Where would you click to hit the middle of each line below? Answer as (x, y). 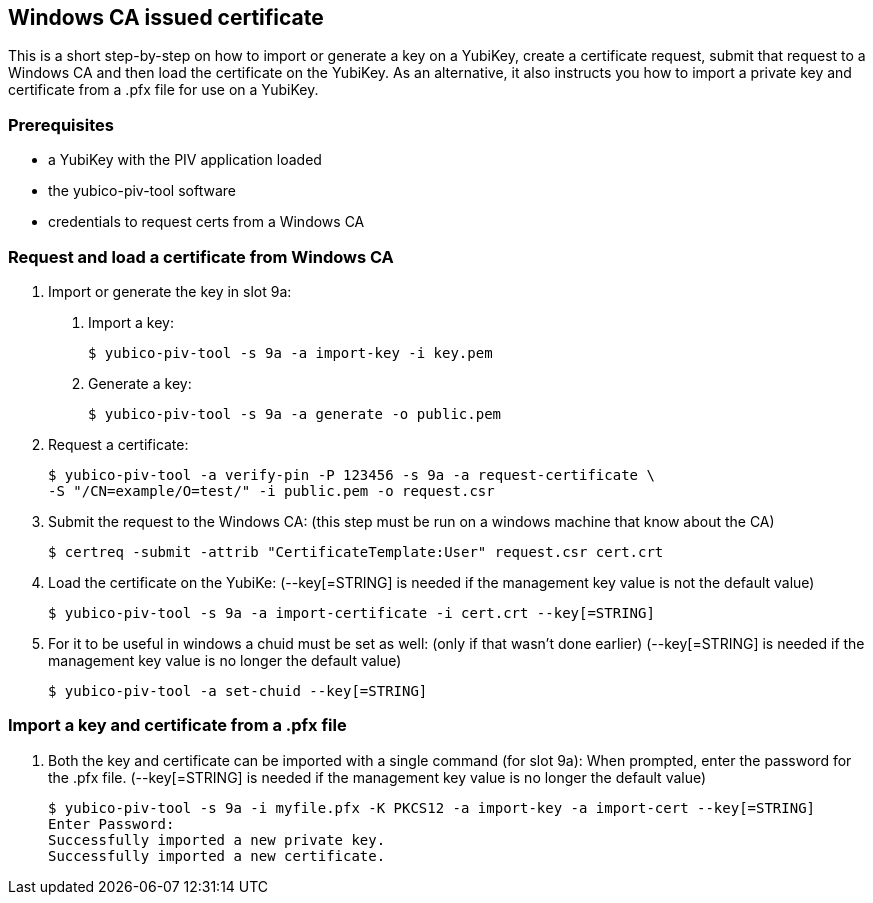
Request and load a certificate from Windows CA (201, 256)
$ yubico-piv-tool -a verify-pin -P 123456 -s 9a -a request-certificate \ (351, 474)
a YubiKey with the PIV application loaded (185, 160)
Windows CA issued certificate (166, 17)
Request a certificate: (118, 444)
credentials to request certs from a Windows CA (206, 222)
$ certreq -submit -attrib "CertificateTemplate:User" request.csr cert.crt (356, 551)
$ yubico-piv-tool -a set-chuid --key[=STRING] (238, 690)
